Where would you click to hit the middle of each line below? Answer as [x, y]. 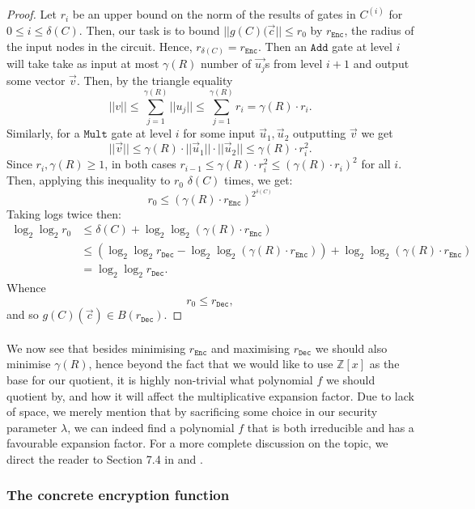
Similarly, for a [43, 133]
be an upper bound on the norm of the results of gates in [214, 14]
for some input [219, 133]
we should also [351, 348]
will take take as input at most [83, 64]
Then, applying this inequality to [89, 180]
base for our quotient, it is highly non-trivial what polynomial [160, 379]
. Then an [282, 46]
